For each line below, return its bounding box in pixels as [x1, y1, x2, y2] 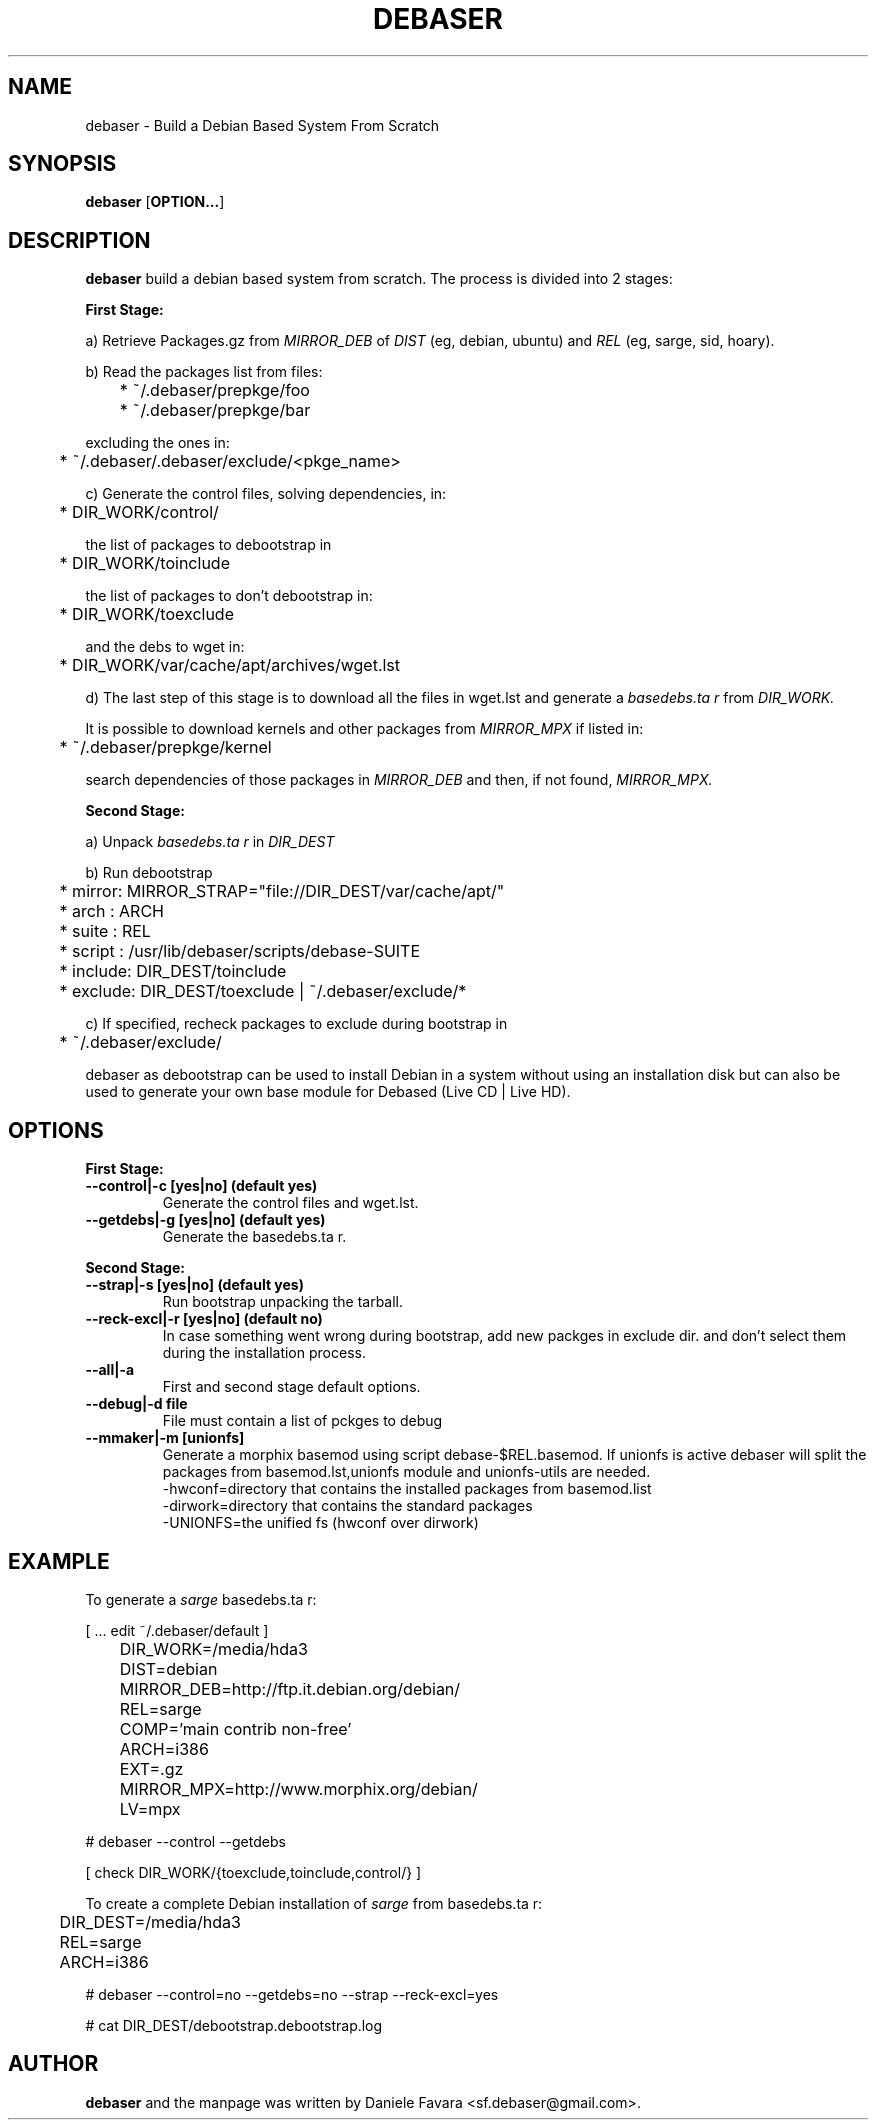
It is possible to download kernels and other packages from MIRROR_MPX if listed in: [85, 720, 644, 738]
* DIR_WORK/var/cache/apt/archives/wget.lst [59, 655, 401, 676]
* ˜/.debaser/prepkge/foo [119, 380, 310, 401]
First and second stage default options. [162, 1378, 421, 1396]
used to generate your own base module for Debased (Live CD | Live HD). [85, 1083, 571, 1101]
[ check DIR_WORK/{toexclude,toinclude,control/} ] [85, 1863, 422, 1881]
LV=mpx [119, 1798, 181, 1819]
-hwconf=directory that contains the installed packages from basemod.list [162, 1480, 652, 1498]
